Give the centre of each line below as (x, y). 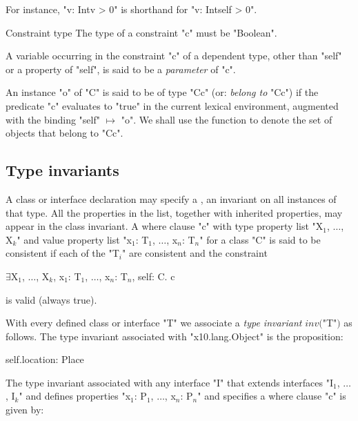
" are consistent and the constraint (195, 253)
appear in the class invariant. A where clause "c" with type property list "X (165, 226)
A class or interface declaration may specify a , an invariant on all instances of (171, 198)
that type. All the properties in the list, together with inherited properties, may (174, 212)
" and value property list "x (74, 239)
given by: (25, 410)
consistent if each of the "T (62, 253)
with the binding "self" (53, 119)
